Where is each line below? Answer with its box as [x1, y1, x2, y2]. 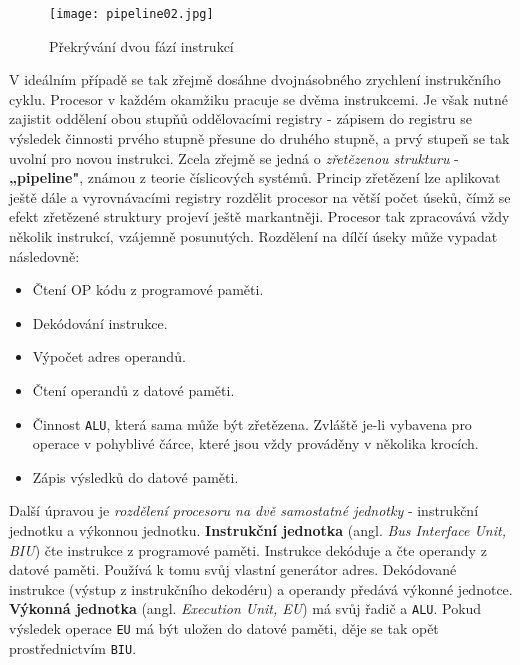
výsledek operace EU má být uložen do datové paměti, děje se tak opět [9, 618, 439, 639]
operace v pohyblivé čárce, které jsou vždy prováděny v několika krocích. [32, 433, 479, 454]
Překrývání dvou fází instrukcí [49, 35, 234, 56]
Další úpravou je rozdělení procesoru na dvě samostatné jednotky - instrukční [9, 500, 479, 521]
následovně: [9, 245, 80, 266]
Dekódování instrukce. [32, 312, 168, 333]
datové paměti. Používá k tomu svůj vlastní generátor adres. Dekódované [9, 559, 457, 580]
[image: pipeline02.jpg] [49, 7, 214, 21]
